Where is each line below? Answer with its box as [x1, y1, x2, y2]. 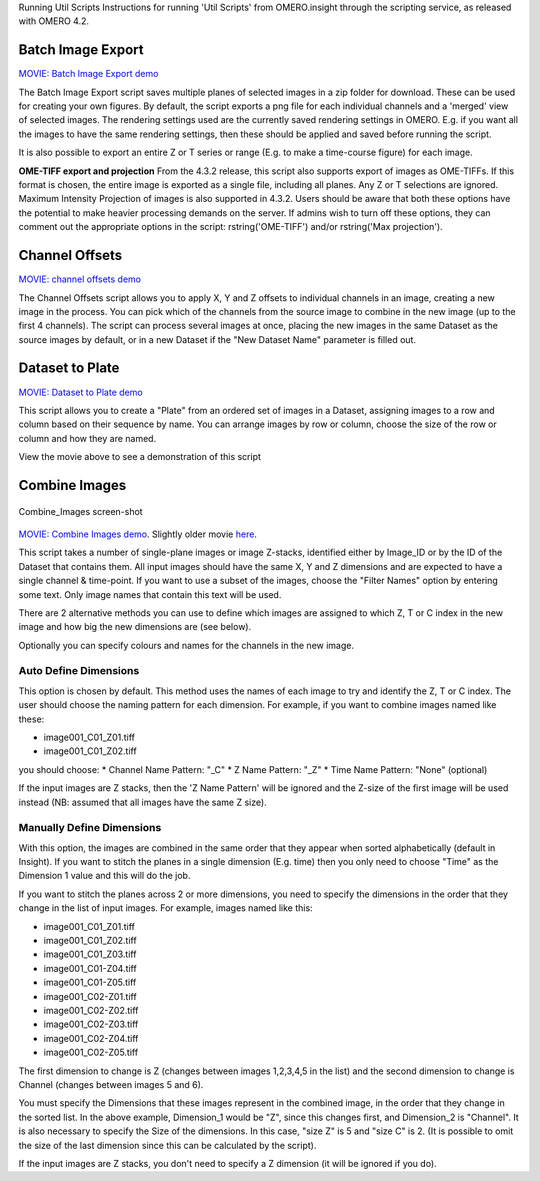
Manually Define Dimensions [18, 821, 162, 835]
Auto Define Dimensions [18, 664, 140, 678]
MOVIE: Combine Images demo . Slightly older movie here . [18, 528, 257, 540]
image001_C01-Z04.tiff [43, 962, 137, 974]
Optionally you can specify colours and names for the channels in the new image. [18, 639, 355, 651]
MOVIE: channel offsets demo [18, 273, 142, 285]
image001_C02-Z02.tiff [43, 1004, 139, 1016]
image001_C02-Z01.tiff [43, 990, 137, 1002]
